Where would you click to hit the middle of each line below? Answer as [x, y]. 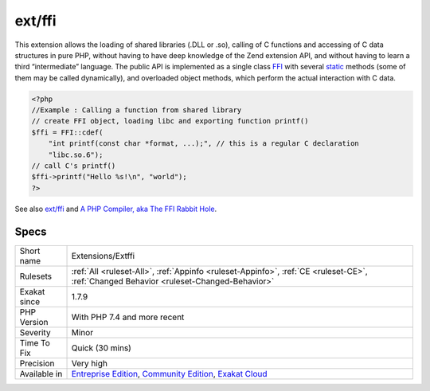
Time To [35, 342]
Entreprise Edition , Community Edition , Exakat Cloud [169, 373]
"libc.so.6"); [76, 154]
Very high [89, 363]
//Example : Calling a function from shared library [137, 110]
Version [34, 322]
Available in [41, 373]
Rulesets [35, 276]
